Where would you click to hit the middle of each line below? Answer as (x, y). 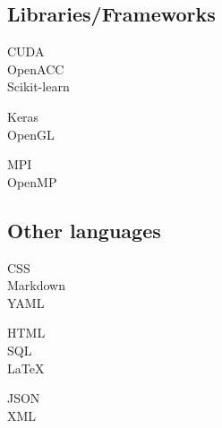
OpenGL (31, 134)
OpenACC (36, 68)
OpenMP (32, 181)
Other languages (84, 230)
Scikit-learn (38, 86)
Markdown (37, 285)
